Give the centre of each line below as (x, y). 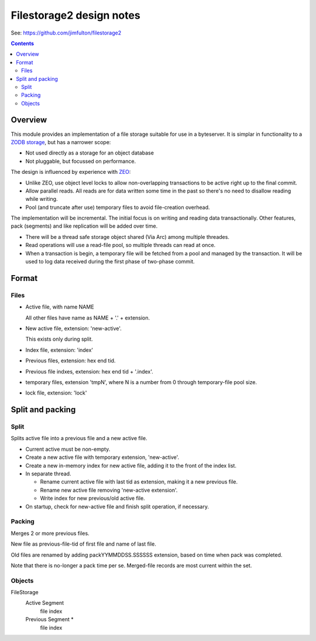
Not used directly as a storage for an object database (90, 153)
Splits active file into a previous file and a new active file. (79, 438)
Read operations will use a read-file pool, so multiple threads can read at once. (121, 245)
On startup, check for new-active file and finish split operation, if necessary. (117, 506)
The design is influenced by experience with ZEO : (71, 172)
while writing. (42, 199)
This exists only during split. (59, 339)
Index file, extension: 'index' (59, 350)
